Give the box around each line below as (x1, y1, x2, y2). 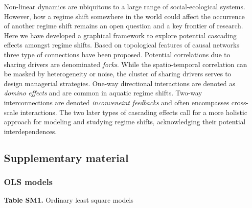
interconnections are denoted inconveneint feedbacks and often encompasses (4, 97, 229, 107)
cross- (231, 97, 249, 107)
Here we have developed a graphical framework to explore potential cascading (4, 30, 237, 40)
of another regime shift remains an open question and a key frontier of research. (4, 21, 243, 31)
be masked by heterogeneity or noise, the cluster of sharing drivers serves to (4, 69, 231, 79)
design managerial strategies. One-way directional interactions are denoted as (4, 78, 235, 88)
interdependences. (4, 126, 57, 136)
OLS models (4, 176, 53, 188)
